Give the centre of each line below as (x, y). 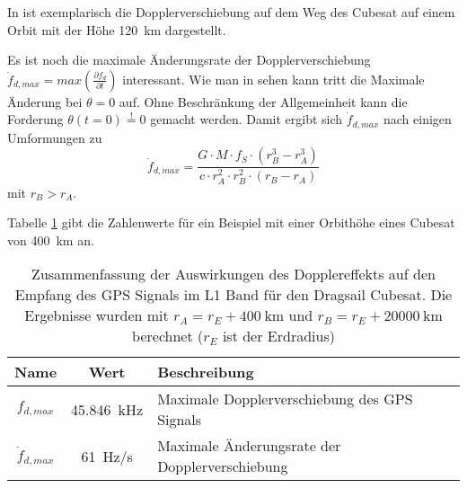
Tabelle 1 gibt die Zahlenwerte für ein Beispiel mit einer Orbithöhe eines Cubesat (231, 222)
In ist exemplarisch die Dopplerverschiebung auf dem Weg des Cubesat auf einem (231, 12)
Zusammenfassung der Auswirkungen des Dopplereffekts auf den (233, 274)
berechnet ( (168, 336)
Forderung (35, 119)
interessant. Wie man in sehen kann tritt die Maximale (273, 79)
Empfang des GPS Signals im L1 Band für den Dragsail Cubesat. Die (233, 295)
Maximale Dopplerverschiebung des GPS (285, 399)
